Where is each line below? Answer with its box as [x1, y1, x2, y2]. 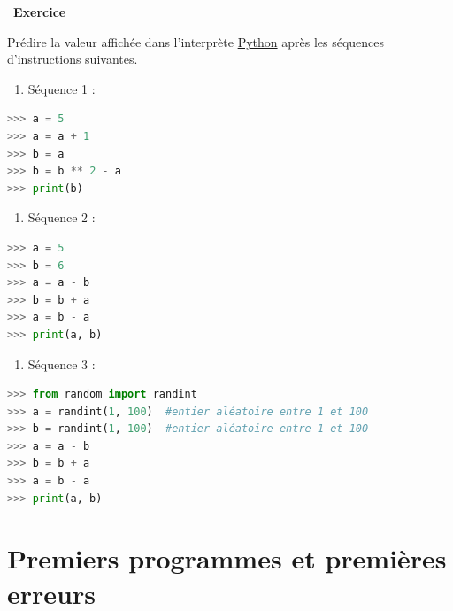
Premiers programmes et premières [7, 540, 447, 576]
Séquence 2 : [27, 208, 96, 227]
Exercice [13, 3, 66, 20]
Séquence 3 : [27, 354, 96, 373]
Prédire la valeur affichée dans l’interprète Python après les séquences [7, 32, 385, 50]
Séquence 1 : [27, 79, 96, 97]
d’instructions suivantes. [7, 50, 138, 68]
